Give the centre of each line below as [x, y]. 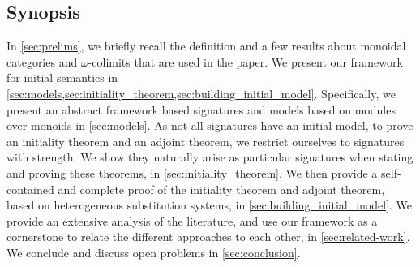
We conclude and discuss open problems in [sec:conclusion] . [154, 252]
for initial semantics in [62, 78]
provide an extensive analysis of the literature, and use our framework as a [192, 220]
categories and [42, 61]
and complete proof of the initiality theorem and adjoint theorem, [221, 189]
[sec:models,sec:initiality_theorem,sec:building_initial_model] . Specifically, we [201, 93]
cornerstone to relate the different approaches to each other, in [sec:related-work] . [208, 237]
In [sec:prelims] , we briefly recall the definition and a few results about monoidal [206, 46]
